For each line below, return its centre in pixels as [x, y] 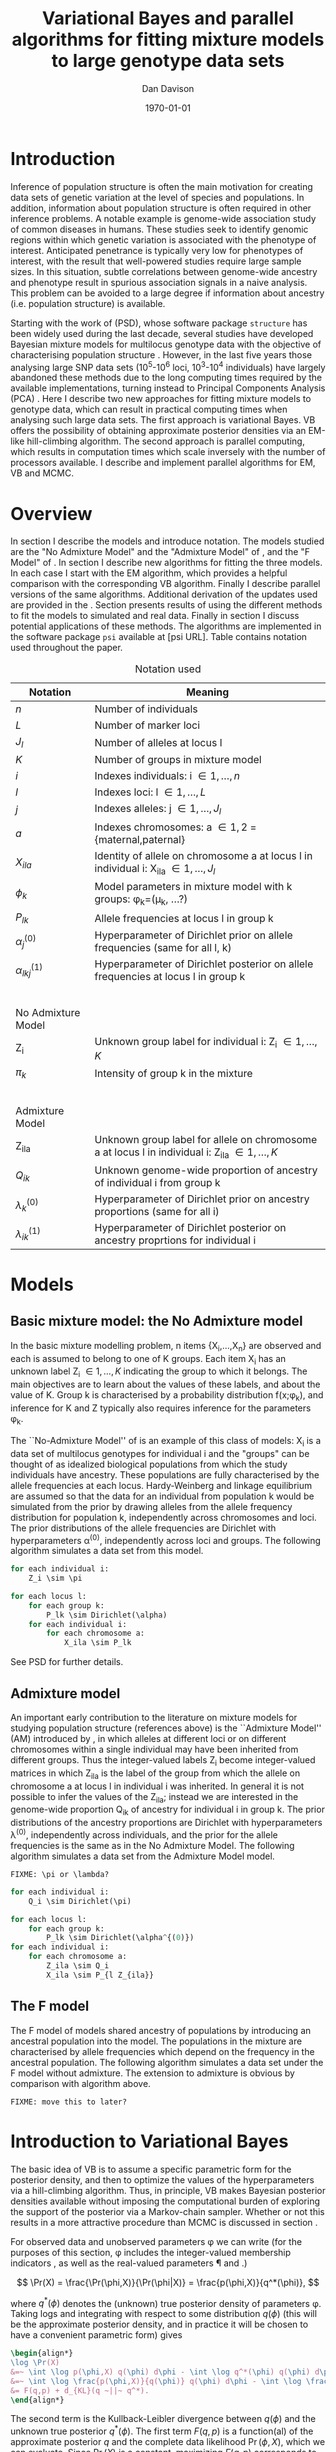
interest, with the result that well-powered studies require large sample [156, 261]
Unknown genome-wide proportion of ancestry [206, 1170]
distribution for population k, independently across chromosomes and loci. [163, 1517]
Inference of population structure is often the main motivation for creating [161, 186]
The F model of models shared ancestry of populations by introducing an [161, 2030]
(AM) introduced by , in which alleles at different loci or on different [148, 1739]
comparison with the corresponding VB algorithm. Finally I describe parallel [165, 584]
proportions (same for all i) [157, 1211]
